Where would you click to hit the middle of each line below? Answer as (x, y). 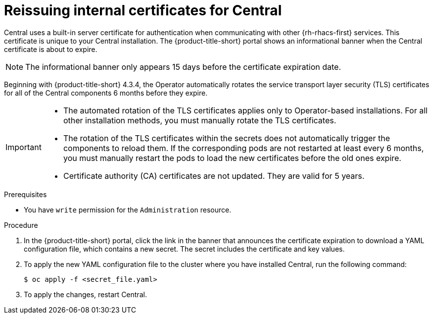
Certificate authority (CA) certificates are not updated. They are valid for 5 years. (214, 176)
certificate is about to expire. (51, 49)
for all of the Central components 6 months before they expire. (106, 93)
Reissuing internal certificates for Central (143, 10)
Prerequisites (25, 194)
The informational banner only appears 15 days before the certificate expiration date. (183, 67)
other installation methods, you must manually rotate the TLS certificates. (200, 120)
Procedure (21, 225)
